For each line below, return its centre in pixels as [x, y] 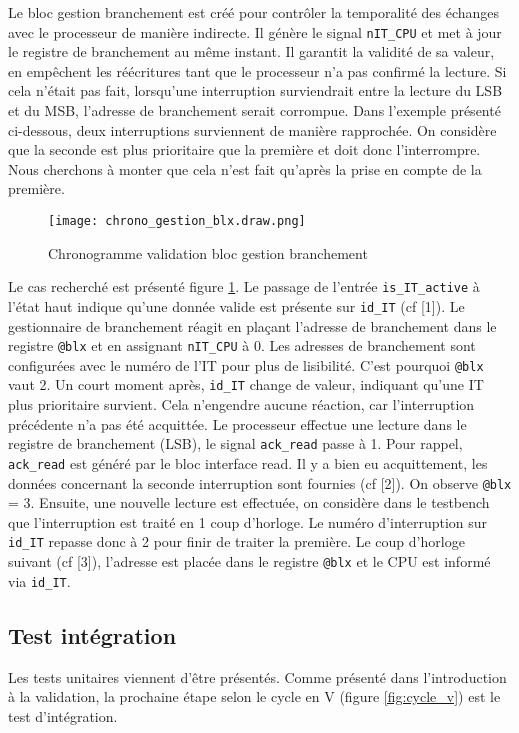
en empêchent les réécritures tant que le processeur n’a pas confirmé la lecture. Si [257, 70]
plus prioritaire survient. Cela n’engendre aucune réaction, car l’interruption [241, 404]
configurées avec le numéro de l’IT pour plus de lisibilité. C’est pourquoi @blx [246, 364]
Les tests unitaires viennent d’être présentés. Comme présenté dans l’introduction [257, 676]
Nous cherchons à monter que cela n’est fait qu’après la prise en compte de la [245, 168]
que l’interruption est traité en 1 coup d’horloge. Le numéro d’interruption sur [248, 521]
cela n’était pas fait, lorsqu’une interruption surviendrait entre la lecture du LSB [255, 90]
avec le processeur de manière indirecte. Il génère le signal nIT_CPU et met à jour [255, 31]
